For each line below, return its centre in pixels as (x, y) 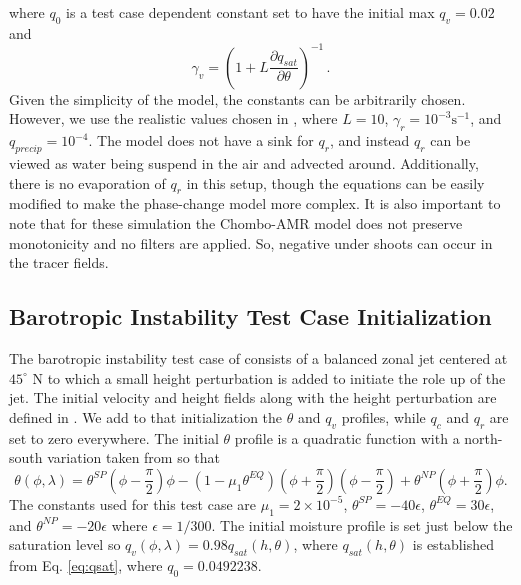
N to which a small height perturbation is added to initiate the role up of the (269, 377)
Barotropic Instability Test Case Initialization (250, 316)
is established (453, 544)
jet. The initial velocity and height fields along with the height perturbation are (253, 397)
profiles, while (383, 416)
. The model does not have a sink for (201, 140)
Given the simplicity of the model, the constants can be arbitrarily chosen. (237, 98)
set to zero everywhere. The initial (114, 437)
